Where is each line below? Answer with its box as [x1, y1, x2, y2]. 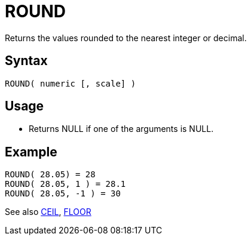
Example [5, 144, 57, 159]
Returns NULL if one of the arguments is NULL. [29, 124, 214, 134]
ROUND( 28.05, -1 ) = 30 [5, 189, 121, 199]
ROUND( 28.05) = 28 [5, 170, 96, 180]
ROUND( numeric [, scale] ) [5, 78, 136, 88]
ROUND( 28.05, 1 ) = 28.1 [5, 179, 126, 189]
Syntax [5, 53, 48, 69]
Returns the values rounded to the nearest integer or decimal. [5, 32, 247, 43]
